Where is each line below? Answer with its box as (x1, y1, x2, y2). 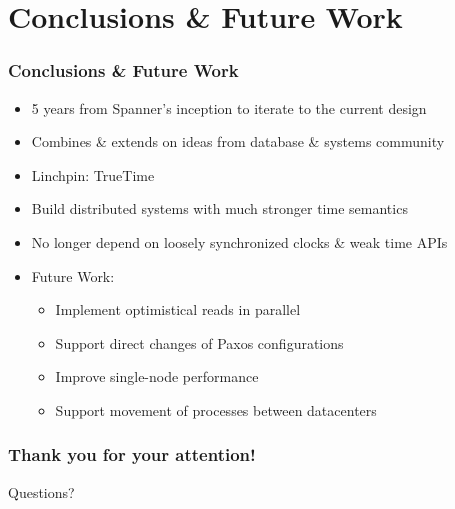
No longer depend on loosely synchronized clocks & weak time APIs (31, 231, 448, 252)
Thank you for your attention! (8, 442, 256, 467)
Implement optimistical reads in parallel (55, 299, 301, 320)
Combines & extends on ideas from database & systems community (31, 131, 445, 152)
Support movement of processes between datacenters (55, 399, 377, 420)
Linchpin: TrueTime (31, 164, 155, 185)
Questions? (8, 481, 75, 502)
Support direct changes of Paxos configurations (55, 332, 344, 353)
